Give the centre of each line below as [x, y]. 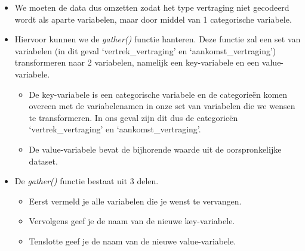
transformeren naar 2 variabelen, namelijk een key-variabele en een [137, 62]
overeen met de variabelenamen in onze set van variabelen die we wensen [162, 106]
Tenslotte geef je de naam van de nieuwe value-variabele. [133, 241]
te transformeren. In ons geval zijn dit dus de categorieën [133, 117]
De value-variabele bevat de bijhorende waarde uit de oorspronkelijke [155, 149]
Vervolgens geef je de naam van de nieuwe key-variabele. [132, 221]
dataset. [43, 161]
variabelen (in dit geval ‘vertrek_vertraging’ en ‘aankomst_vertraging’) [145, 50]
